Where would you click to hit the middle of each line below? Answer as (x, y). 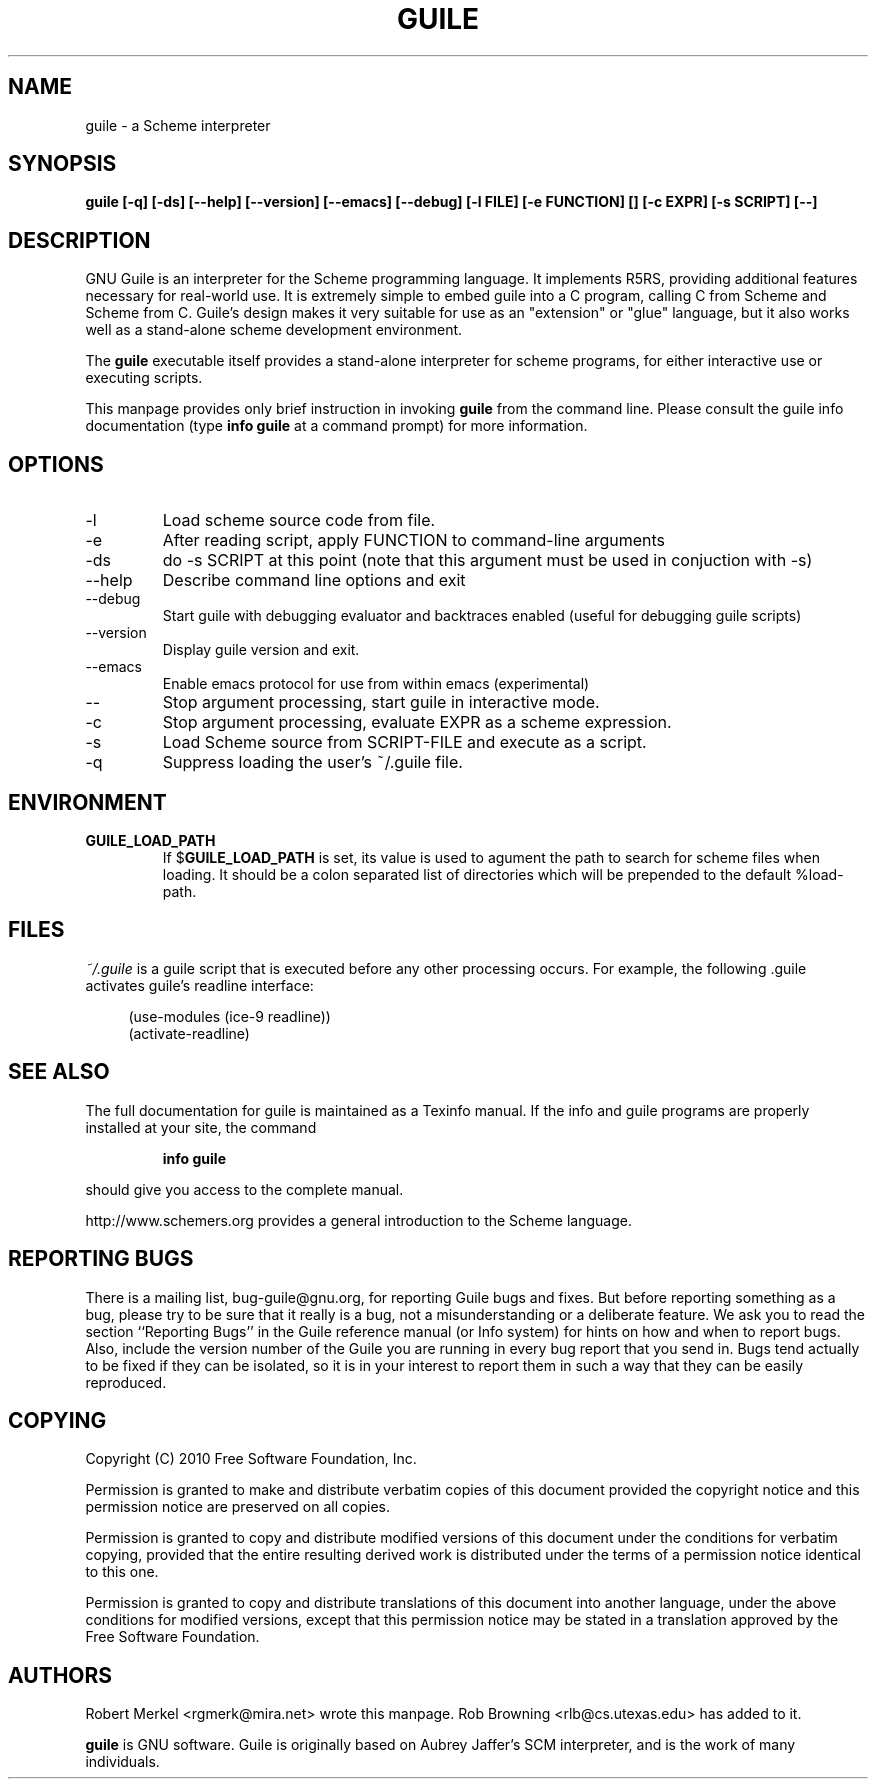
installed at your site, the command (201, 1127)
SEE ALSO (59, 1072)
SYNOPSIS (62, 164)
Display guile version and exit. (261, 650)
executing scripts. (144, 378)
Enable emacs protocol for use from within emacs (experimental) (376, 684)
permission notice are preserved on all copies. (237, 1507)
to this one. (122, 1572)
